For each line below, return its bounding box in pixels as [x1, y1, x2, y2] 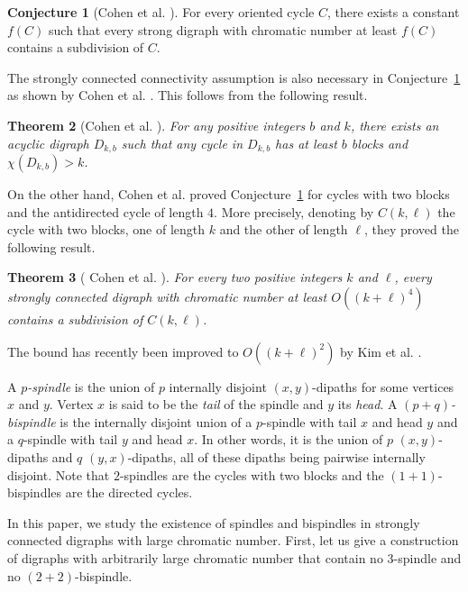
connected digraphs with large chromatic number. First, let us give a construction [7, 531, 459, 550]
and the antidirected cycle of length [7, 202, 204, 221]
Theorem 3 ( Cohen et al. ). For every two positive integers [7, 268, 343, 287]
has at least [275, 133, 337, 152]
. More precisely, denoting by [214, 202, 374, 221]
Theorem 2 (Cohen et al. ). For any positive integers [7, 115, 306, 134]
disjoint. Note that [7, 465, 110, 484]
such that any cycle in [121, 133, 243, 152]
